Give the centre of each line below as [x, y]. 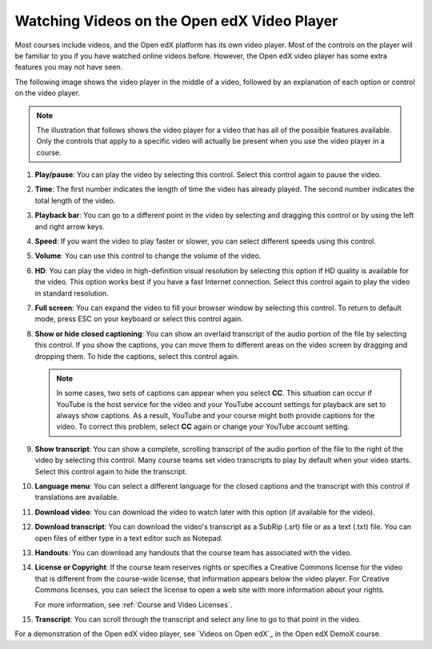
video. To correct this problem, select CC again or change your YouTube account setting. [203, 427]
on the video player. [47, 93]
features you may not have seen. [69, 67]
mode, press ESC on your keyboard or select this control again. [139, 319]
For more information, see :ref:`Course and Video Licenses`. [134, 604]
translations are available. [77, 498]
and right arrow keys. [70, 226]
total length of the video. [75, 200]
